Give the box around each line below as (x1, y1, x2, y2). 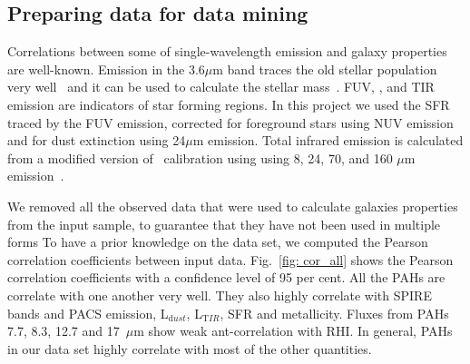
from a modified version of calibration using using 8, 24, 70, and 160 (7, 148, 393, 167)
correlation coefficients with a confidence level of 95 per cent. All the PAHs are (7, 268, 446, 287)
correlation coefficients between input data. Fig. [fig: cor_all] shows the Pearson (7, 250, 454, 269)
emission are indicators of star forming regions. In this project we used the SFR (7, 94, 450, 113)
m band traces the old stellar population (212, 59, 437, 78)
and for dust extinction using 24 (7, 131, 186, 150)
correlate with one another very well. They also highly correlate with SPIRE (7, 285, 432, 304)
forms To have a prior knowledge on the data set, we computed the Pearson (7, 232, 428, 251)
